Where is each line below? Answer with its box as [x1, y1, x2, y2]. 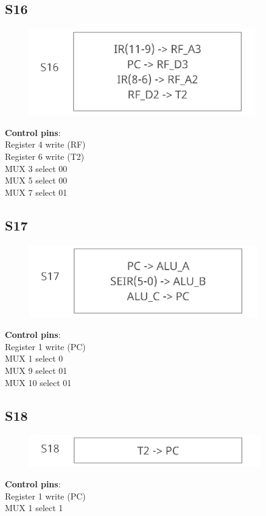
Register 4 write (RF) [5, 138, 86, 151]
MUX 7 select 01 [5, 185, 68, 198]
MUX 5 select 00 [5, 174, 68, 187]
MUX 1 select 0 [5, 352, 63, 365]
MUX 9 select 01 [5, 364, 68, 376]
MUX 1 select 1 [5, 501, 63, 514]
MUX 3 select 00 [5, 162, 68, 174]
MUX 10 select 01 [5, 376, 72, 389]
